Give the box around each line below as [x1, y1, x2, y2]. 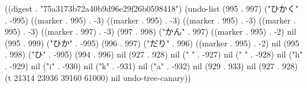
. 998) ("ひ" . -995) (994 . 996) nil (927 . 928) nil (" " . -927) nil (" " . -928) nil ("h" [5, 48, 303, 60]
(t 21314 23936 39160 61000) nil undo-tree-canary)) [5, 71, 191, 83]
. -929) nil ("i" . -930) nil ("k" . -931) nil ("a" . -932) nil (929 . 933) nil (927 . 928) [5, 59, 298, 72]
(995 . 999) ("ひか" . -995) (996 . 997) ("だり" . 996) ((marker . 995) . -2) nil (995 [5, 36, 299, 49]
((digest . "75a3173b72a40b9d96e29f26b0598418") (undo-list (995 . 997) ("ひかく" [5, 2, 299, 14]
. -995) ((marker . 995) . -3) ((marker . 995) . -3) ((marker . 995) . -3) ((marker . [5, 13, 296, 26]
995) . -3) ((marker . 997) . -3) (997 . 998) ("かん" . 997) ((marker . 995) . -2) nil [5, 25, 296, 38]
